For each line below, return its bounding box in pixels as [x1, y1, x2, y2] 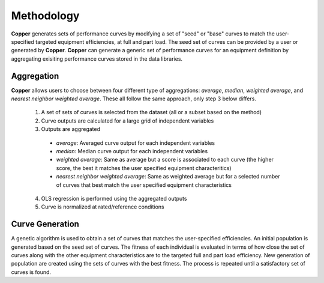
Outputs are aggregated [41, 126, 101, 133]
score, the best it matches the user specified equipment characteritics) [56, 164, 232, 171]
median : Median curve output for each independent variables [56, 147, 208, 154]
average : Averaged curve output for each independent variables [56, 139, 215, 147]
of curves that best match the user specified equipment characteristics [56, 181, 232, 189]
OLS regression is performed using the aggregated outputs [41, 195, 187, 202]
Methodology [11, 9, 80, 22]
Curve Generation [11, 219, 79, 230]
